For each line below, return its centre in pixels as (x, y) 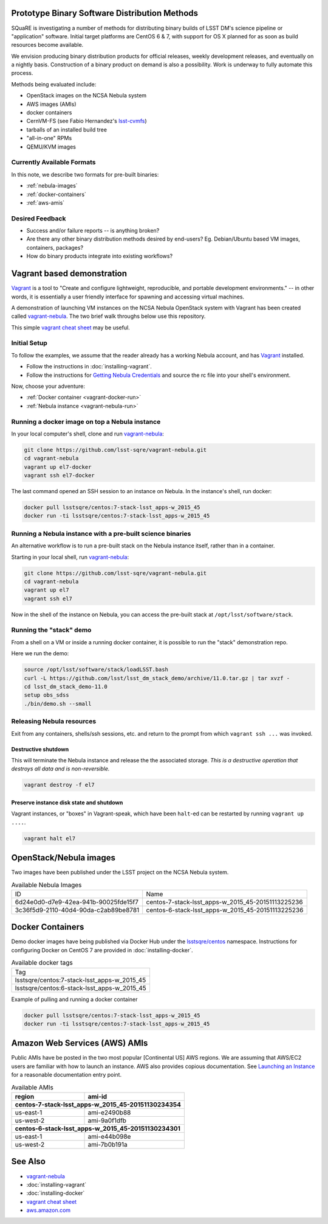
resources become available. (47, 45)
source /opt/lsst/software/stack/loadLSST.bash (96, 670)
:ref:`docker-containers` (56, 194)
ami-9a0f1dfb (107, 1120)
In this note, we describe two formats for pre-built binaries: (85, 174)
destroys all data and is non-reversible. (60, 769)
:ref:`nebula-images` (52, 186)
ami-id (97, 1096)
